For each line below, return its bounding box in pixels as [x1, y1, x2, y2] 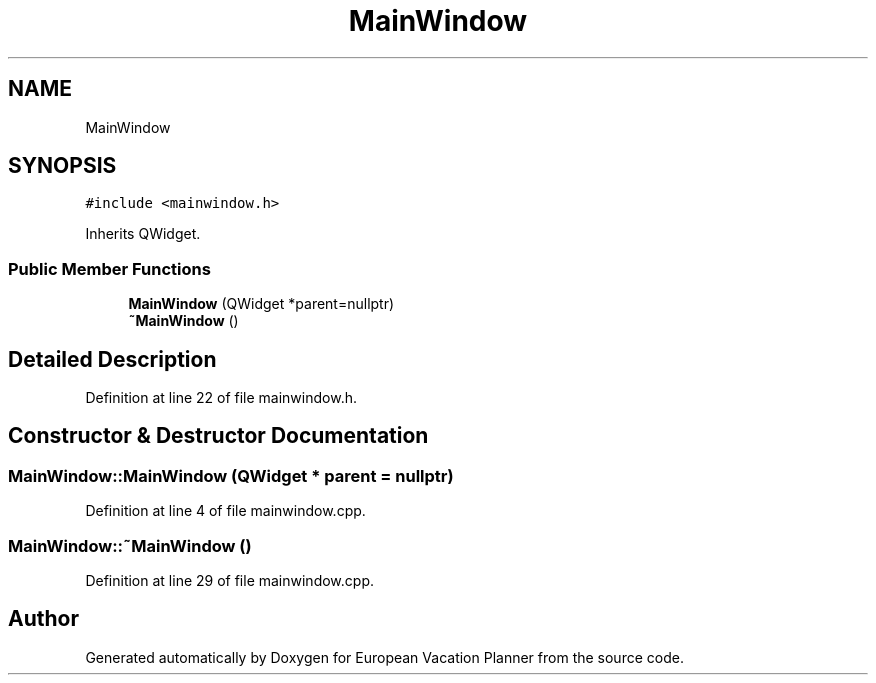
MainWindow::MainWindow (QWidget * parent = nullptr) [8, 465, 454, 486]
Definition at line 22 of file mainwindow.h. [85, 389, 357, 407]
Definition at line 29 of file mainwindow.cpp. [85, 572, 374, 589]
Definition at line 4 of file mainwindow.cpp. [85, 502, 366, 520]
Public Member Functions [8, 258, 211, 279]
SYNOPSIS [8, 153, 117, 179]
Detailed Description [8, 346, 217, 372]
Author [8, 606, 79, 632]
